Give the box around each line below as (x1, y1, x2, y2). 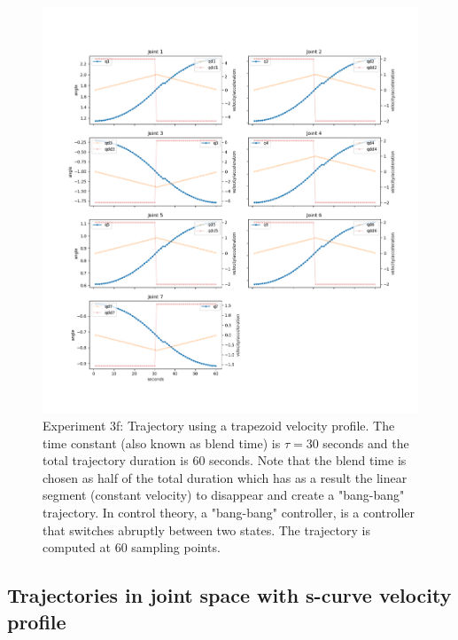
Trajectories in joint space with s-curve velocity (7, 581, 452, 609)
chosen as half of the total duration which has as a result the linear (43, 468, 408, 486)
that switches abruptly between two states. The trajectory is (43, 520, 370, 539)
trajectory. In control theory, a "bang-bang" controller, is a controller (43, 503, 415, 522)
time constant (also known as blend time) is (43, 433, 281, 452)
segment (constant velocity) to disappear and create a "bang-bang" (43, 486, 405, 504)
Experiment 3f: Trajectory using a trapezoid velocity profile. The (43, 416, 395, 435)
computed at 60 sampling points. (43, 538, 221, 557)
